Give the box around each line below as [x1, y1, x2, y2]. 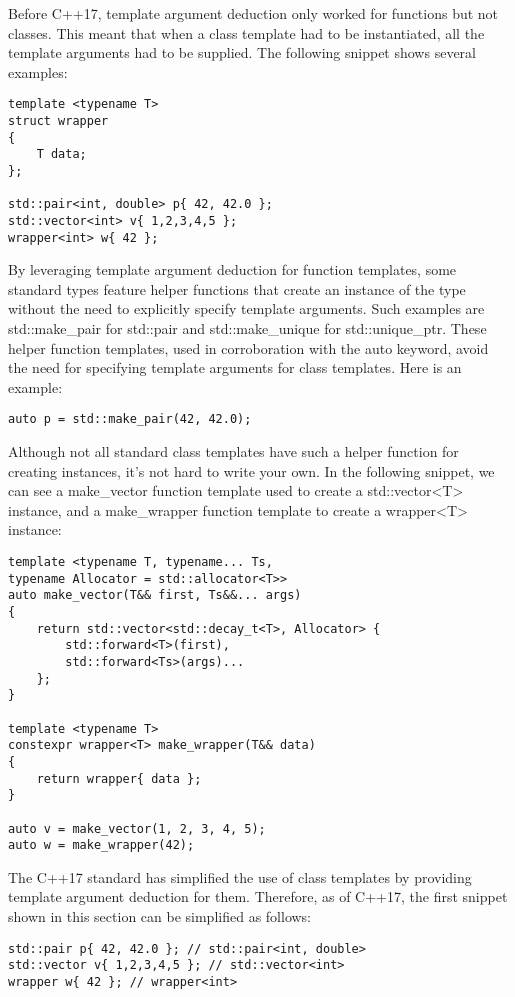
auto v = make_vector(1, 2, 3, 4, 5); [8, 821, 266, 836]
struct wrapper [8, 114, 109, 129]
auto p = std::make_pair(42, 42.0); [8, 412, 252, 427]
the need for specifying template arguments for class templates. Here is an [8, 357, 462, 378]
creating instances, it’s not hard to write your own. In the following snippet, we [8, 460, 495, 481]
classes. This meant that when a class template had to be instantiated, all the [8, 22, 485, 43]
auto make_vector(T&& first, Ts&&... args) [8, 588, 302, 603]
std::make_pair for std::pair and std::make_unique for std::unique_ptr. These [8, 318, 487, 339]
